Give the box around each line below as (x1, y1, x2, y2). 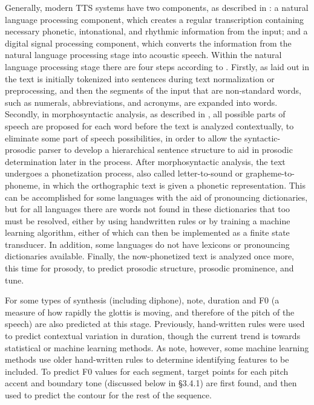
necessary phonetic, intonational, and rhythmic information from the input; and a (5, 25, 308, 37)
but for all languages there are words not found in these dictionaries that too (5, 202, 290, 215)
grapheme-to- (245, 167, 295, 180)
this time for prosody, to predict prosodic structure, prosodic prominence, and (5, 262, 294, 274)
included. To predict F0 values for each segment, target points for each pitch (5, 364, 289, 377)
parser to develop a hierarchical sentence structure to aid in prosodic (38, 143, 293, 156)
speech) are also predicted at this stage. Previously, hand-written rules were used (5, 317, 305, 330)
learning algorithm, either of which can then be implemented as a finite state (5, 226, 290, 239)
